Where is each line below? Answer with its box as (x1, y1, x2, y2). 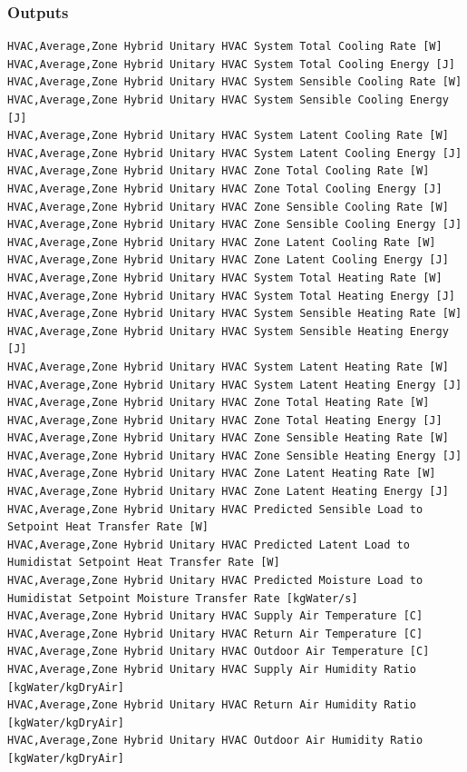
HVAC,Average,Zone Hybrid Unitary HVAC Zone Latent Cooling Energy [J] (7, 253, 449, 267)
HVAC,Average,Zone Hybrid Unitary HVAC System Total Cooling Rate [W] (7, 40, 443, 54)
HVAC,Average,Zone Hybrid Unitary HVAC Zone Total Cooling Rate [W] (7, 164, 430, 178)
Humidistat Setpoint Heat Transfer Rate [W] (7, 556, 280, 569)
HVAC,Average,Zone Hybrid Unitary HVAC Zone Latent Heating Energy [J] (7, 485, 449, 499)
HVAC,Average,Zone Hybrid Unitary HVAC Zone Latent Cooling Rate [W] (7, 235, 436, 249)
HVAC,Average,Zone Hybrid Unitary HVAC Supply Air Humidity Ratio (7, 663, 417, 676)
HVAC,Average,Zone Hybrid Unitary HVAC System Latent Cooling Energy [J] (7, 146, 462, 160)
